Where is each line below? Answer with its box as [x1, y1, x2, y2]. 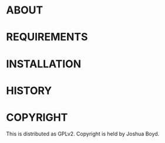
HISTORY [6, 84, 52, 97]
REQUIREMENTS [6, 30, 88, 44]
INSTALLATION [6, 57, 81, 70]
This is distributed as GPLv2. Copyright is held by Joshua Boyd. [6, 130, 160, 137]
